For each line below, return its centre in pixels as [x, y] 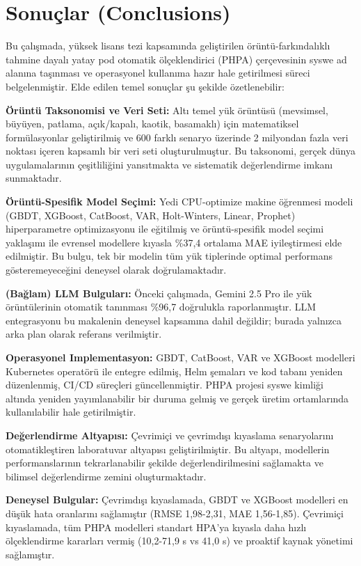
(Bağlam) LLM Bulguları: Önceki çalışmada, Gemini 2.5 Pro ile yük [159, 293]
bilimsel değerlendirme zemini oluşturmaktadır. [106, 476]
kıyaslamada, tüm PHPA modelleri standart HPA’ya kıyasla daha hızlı [156, 527]
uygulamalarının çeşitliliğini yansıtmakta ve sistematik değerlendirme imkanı [169, 164]
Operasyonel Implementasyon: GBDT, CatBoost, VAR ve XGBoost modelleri [180, 357]
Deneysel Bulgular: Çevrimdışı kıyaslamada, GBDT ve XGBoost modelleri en [177, 500]
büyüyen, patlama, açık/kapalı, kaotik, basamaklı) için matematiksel [152, 124]
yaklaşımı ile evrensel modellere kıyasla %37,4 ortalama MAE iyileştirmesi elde [174, 242]
